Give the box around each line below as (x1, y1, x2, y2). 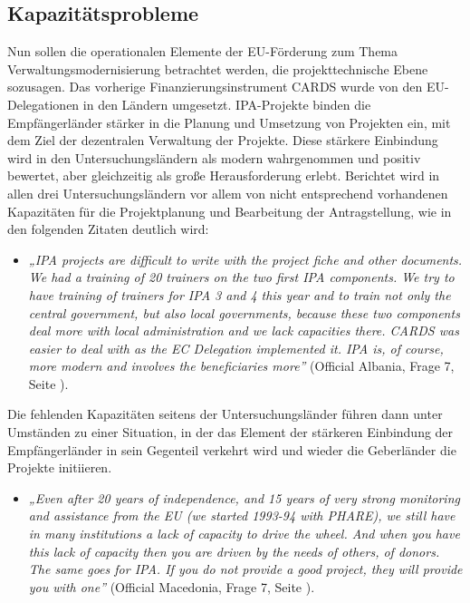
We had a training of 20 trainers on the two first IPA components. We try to (28, 267, 455, 287)
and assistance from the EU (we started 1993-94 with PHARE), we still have (28, 506, 456, 525)
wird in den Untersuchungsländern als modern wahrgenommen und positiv (7, 148, 421, 167)
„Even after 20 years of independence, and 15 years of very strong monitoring (28, 488, 460, 507)
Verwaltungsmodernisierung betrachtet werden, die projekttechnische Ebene (7, 59, 428, 78)
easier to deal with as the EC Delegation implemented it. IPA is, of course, (28, 338, 444, 357)
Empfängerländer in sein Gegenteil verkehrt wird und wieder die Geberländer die (7, 440, 456, 459)
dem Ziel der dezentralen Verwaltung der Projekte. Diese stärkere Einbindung (7, 131, 438, 150)
